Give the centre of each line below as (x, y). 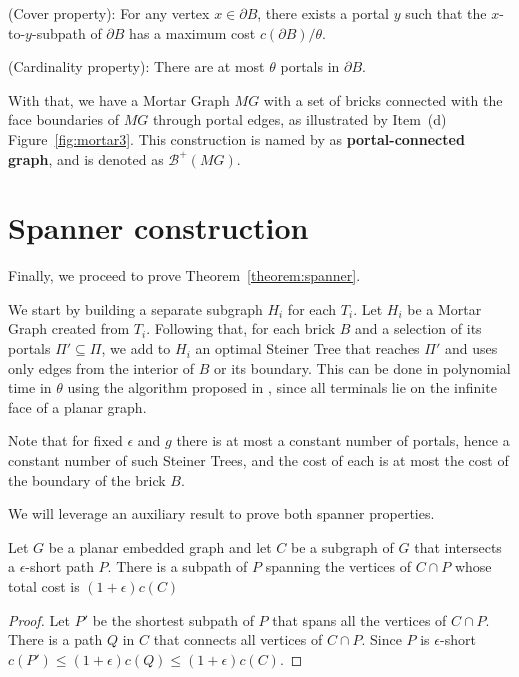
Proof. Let (39, 619)
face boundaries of (63, 119)
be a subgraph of (342, 546)
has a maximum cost (192, 32)
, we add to (136, 348)
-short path (59, 566)
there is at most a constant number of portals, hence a (343, 440)
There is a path (55, 639)
